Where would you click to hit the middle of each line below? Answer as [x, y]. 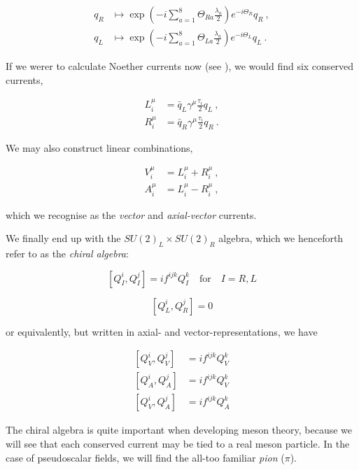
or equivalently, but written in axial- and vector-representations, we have [162, 331]
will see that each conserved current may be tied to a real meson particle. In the [178, 443]
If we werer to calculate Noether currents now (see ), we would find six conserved [180, 66]
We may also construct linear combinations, [99, 147]
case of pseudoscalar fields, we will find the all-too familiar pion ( [145, 457]
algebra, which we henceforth [281, 238]
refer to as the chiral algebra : [67, 254]
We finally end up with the [63, 238]
